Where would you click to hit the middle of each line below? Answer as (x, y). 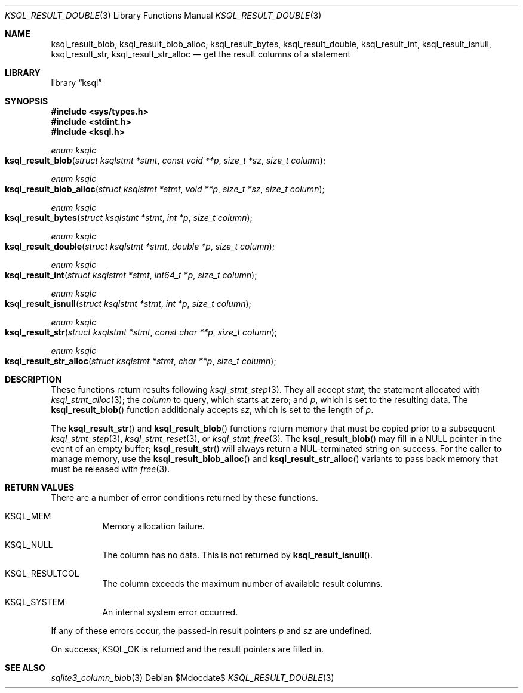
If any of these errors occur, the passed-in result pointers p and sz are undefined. (211, 631)
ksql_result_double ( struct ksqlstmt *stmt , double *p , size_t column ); (140, 246)
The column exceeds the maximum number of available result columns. (242, 583)
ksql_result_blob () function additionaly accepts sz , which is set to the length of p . (212, 410)
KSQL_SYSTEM (35, 602)
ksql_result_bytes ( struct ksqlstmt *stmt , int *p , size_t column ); (129, 218)
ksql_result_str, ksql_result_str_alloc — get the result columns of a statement (201, 54)
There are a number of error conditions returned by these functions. (184, 498)
